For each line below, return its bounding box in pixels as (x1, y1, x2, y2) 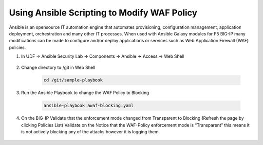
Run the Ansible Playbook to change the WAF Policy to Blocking (21, 90, 150, 96)
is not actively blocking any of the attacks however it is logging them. (21, 129, 160, 135)
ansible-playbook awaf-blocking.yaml (43, 103, 134, 109)
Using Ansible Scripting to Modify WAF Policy (9, 7, 197, 18)
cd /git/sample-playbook (43, 78, 103, 83)
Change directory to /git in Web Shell (21, 64, 95, 70)
